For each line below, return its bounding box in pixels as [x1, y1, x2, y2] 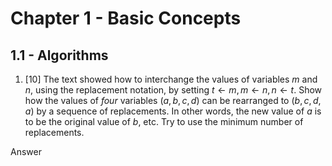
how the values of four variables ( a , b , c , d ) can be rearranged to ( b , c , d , [24, 95, 322, 106]
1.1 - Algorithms [10, 47, 109, 64]
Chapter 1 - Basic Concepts [10, 7, 242, 30]
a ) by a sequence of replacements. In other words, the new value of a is [24, 105, 322, 117]
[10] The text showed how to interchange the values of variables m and [24, 73, 318, 85]
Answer [10, 146, 42, 157]
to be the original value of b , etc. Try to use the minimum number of [24, 116, 304, 127]
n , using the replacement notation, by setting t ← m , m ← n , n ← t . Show [24, 84, 323, 96]
